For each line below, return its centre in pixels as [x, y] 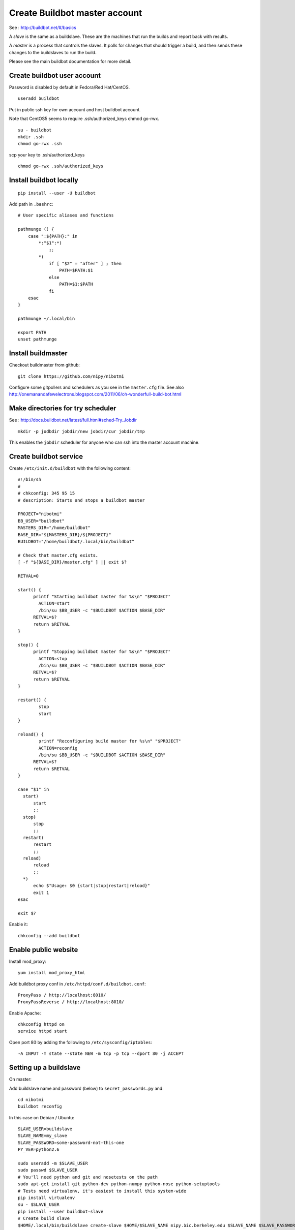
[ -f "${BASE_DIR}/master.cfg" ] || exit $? [73, 562]
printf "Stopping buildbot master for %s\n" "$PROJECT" [102, 652]
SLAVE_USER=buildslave [45, 1129]
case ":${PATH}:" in [53, 236]
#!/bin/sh [29, 479]
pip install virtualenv [46, 1198]
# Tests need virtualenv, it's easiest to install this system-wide [102, 1191]
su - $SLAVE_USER [39, 1205]
